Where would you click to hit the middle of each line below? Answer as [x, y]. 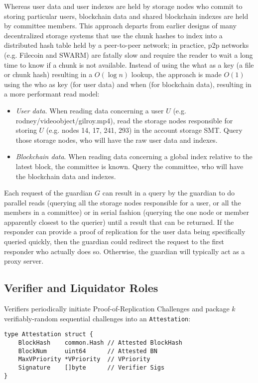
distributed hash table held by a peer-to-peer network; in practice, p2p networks [127, 45]
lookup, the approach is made [176, 74]
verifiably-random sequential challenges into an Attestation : [97, 318]
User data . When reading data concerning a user [90, 110]
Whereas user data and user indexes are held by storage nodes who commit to [123, 6]
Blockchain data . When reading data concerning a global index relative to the [134, 156]
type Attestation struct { [49, 335]
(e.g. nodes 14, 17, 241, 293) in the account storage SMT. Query [144, 130]
